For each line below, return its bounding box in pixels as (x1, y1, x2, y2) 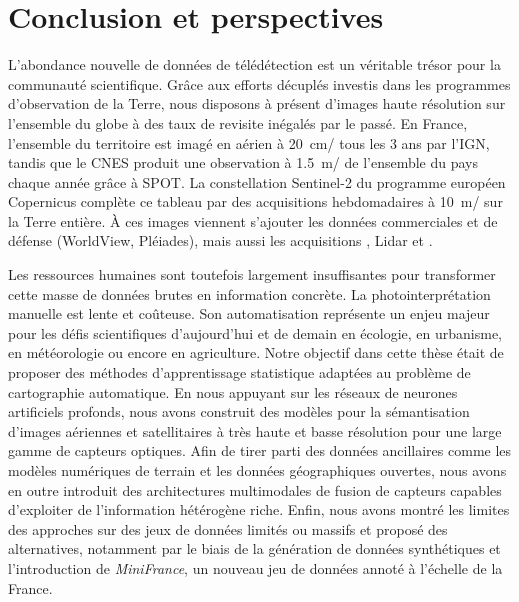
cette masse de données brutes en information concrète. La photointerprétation (8, 283, 491, 304)
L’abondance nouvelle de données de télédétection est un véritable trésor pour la (8, 54, 501, 75)
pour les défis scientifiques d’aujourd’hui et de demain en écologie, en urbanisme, (8, 322, 503, 343)
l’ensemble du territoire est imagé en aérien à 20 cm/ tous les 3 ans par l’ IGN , (8, 132, 490, 153)
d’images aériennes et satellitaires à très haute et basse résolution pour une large (8, 420, 502, 441)
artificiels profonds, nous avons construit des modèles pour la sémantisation (8, 401, 470, 422)
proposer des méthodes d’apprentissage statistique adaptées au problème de (8, 362, 471, 383)
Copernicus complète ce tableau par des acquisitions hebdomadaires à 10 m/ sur (8, 191, 503, 212)
